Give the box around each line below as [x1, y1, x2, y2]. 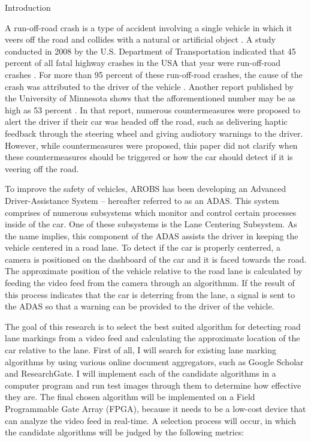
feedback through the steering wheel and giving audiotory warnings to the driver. [5, 127, 303, 139]
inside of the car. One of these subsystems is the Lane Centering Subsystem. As [5, 218, 297, 230]
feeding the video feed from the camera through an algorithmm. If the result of [5, 276, 295, 289]
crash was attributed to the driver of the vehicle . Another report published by [5, 80, 294, 92]
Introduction [5, 1, 51, 13]
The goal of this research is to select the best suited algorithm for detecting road [5, 320, 301, 332]
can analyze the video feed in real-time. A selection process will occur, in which [5, 414, 297, 426]
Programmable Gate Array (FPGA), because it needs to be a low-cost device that [5, 402, 306, 414]
